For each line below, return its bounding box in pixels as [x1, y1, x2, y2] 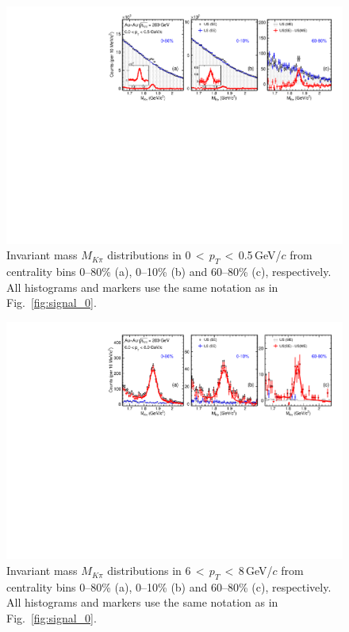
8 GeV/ [238, 562, 273, 579]
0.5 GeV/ [238, 247, 282, 263]
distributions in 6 [107, 562, 191, 579]
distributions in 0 [107, 247, 191, 263]
